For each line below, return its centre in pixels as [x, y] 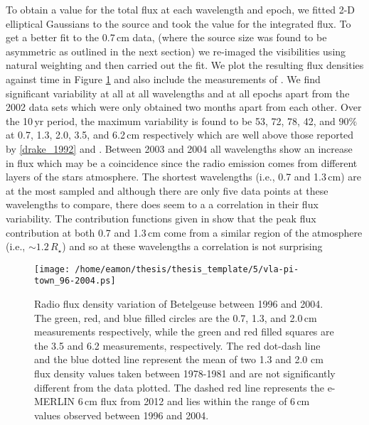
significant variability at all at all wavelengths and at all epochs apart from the [178, 93]
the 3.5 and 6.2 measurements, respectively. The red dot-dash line [177, 345]
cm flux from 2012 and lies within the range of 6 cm [197, 401]
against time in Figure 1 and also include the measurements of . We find [163, 79]
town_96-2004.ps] [75, 281]
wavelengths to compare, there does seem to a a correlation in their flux [162, 204]
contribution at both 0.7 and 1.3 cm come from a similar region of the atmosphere [184, 232]
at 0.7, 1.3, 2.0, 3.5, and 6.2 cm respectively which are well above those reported [180, 135]
